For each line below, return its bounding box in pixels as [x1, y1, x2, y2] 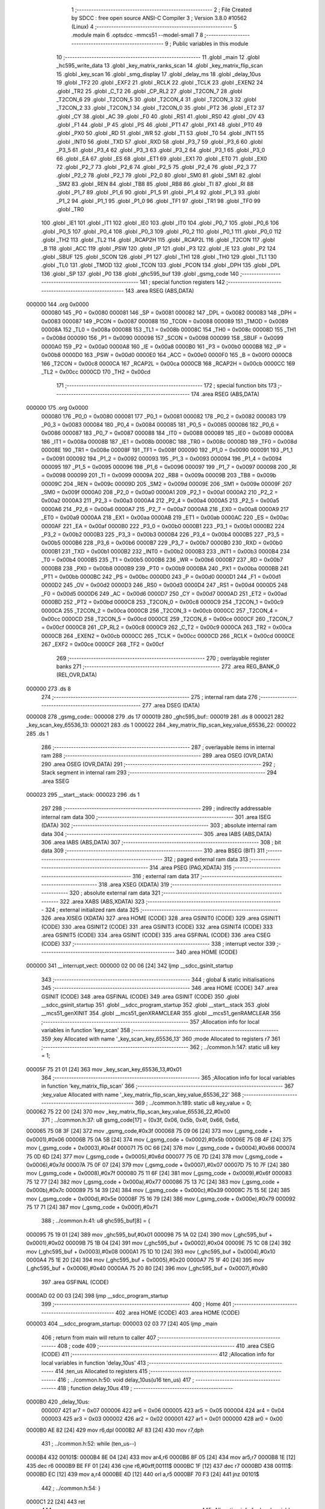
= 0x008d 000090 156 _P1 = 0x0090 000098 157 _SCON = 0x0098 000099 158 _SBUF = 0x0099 [41, 334, 284, 342]
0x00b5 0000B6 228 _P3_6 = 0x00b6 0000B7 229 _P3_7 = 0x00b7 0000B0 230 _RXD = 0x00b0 [41, 539, 283, 546]
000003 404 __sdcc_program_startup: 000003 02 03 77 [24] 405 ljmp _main [26, 1320, 218, 1327]
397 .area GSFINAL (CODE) [41, 1278, 110, 1286]
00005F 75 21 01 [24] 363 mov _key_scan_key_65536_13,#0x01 [26, 1065, 182, 1073]
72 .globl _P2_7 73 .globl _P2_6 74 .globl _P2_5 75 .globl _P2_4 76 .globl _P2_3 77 [56, 164, 257, 171]
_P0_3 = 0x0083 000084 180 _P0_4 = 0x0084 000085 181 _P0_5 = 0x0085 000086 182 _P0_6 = [41, 421, 280, 428]
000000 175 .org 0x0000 [26, 404, 88, 412]
